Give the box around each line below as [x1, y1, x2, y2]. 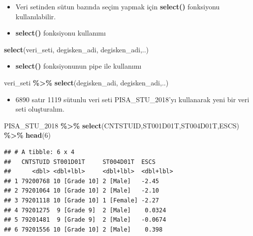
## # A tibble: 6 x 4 [4, 148, 75, 156]
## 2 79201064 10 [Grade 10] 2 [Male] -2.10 [4, 187, 159, 195]
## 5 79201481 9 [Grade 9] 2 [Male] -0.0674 [4, 216, 166, 224]
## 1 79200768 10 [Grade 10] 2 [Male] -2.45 [4, 177, 159, 185]
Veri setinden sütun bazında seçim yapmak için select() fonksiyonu [15, 1, 220, 11]
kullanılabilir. [15, 11, 56, 21]
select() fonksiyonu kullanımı [15, 28, 106, 38]
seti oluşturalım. [15, 104, 64, 114]
